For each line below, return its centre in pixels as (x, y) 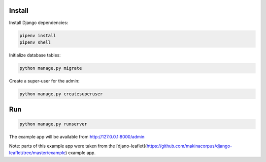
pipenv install (38, 35)
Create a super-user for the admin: (44, 81)
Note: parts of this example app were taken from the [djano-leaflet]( (78, 146)
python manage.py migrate (51, 68)
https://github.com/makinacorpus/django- (189, 146)
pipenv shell (35, 42)
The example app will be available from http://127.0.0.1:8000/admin (77, 137)
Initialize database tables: (35, 55)
